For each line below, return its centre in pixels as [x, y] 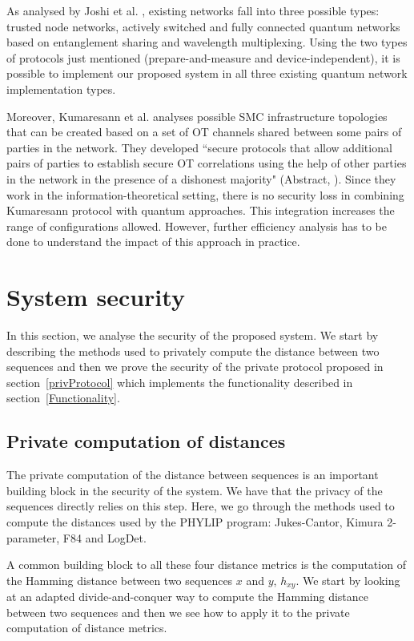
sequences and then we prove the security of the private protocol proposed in [195, 367]
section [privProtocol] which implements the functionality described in [180, 382]
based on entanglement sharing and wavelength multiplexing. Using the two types [207, 42]
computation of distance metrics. [87, 628]
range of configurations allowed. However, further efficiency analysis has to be [197, 226]
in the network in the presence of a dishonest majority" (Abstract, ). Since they [201, 178]
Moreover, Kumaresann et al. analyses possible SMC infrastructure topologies [197, 116]
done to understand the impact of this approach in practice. [153, 242]
